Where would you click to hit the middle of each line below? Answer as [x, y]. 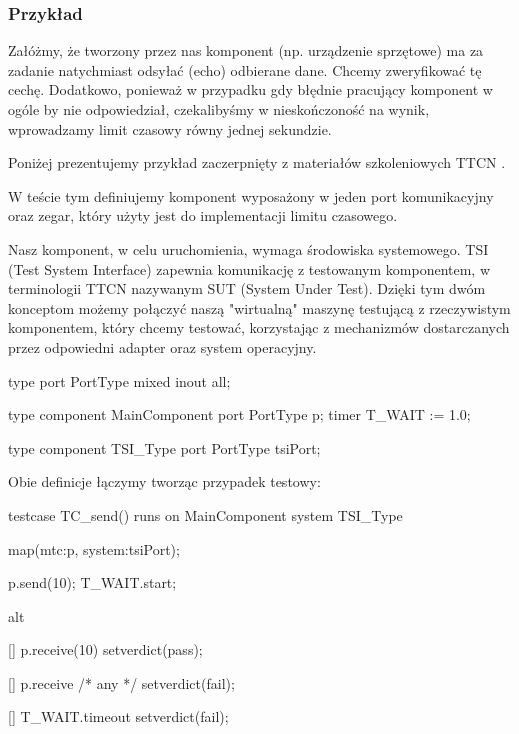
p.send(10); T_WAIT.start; [92, 582]
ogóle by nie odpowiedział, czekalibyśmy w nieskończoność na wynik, [219, 109]
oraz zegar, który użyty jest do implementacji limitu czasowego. [203, 215]
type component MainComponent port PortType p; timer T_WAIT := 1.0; [239, 414]
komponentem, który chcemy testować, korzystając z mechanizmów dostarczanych [259, 327]
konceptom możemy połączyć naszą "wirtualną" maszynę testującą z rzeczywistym [259, 307]
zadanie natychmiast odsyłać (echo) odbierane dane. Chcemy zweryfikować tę [245, 69]
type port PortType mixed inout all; [119, 380]
